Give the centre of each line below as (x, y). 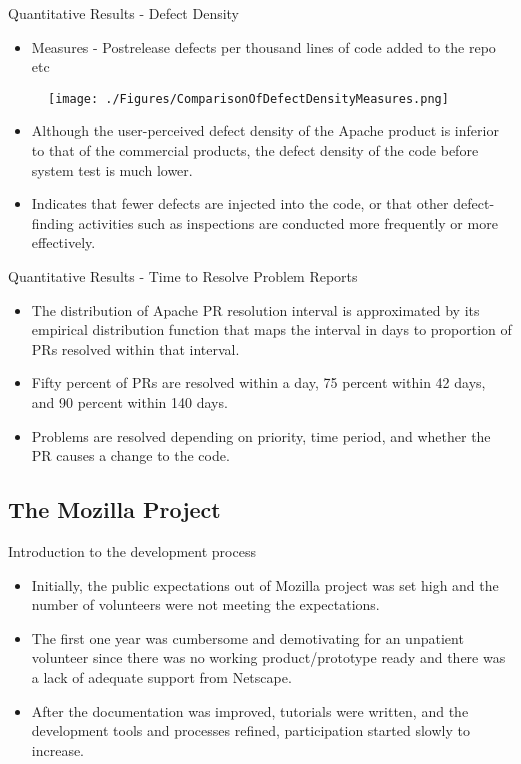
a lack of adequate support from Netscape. (161, 676)
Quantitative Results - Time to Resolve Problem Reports (183, 276)
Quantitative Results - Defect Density (124, 13)
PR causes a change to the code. (130, 455)
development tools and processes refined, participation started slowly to (250, 730)
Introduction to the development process (132, 550)
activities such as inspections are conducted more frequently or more (288, 222)
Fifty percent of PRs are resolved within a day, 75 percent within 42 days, (258, 382)
